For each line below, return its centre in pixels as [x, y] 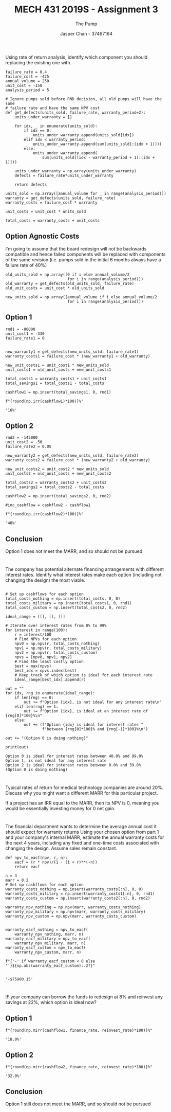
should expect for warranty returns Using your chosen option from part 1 [82, 832]
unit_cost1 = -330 [25, 334]
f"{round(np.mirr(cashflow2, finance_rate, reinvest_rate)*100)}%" [79, 1067]
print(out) [17, 747]
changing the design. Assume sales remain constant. [61, 848]
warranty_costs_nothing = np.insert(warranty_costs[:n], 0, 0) [74, 889]
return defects [31, 184]
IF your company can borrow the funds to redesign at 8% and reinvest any [84, 997]
